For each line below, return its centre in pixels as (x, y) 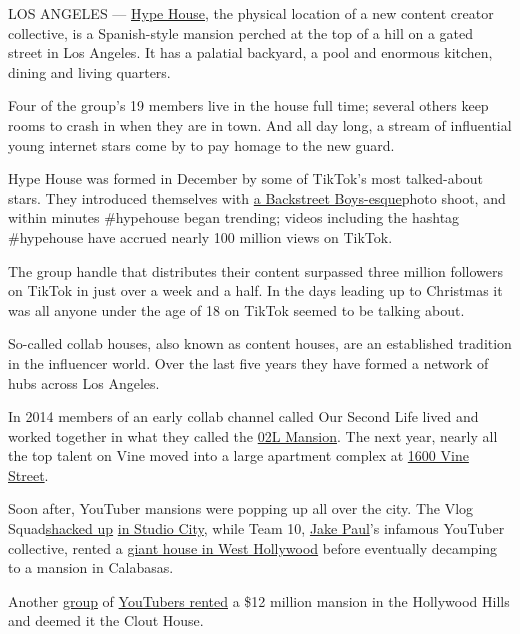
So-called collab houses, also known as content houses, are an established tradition (260, 343)
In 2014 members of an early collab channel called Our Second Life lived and (243, 416)
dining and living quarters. (89, 71)
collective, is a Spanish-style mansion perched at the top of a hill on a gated (241, 32)
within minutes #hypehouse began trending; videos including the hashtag (234, 217)
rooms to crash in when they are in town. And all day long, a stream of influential (260, 124)
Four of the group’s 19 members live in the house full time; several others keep (248, 105)
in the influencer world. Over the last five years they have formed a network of (248, 362)
